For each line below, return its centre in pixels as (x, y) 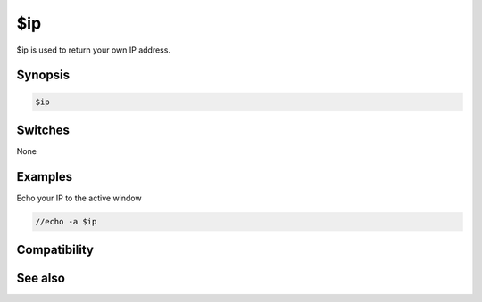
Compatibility (55, 250)
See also (41, 278)
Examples (45, 177)
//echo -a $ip (66, 221)
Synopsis (43, 75)
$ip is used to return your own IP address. (94, 50)
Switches (43, 130)
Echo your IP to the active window (79, 198)
